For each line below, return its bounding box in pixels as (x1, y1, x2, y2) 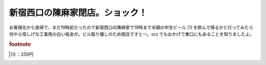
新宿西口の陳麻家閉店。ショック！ (9, 7, 148, 18)
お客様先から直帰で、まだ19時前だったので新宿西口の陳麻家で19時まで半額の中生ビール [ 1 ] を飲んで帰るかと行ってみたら (9, 24, 254, 30)
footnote (9, 41, 31, 47)
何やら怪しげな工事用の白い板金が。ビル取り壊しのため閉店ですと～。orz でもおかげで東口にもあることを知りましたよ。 (9, 31, 255, 37)
